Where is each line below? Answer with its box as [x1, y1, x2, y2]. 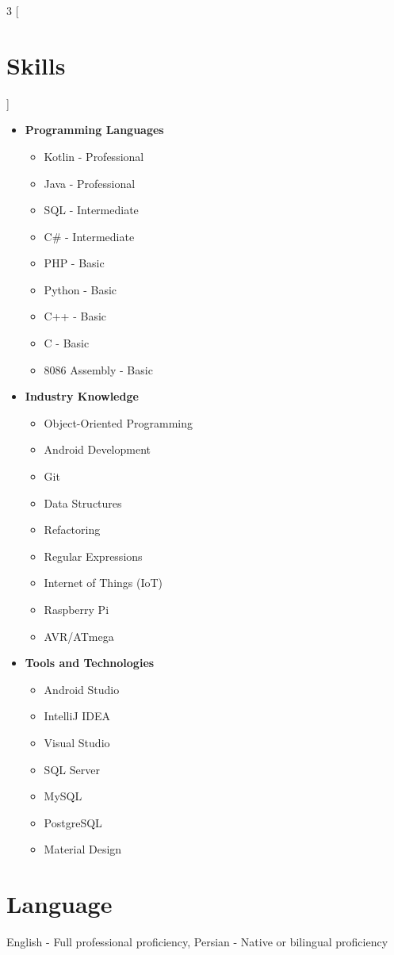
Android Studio [44, 681, 120, 697]
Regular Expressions [44, 547, 143, 564]
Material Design [44, 841, 122, 857]
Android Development [44, 441, 151, 458]
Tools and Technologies [25, 654, 155, 671]
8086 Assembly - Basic [44, 361, 153, 378]
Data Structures [44, 494, 122, 511]
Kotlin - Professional [44, 148, 144, 164]
